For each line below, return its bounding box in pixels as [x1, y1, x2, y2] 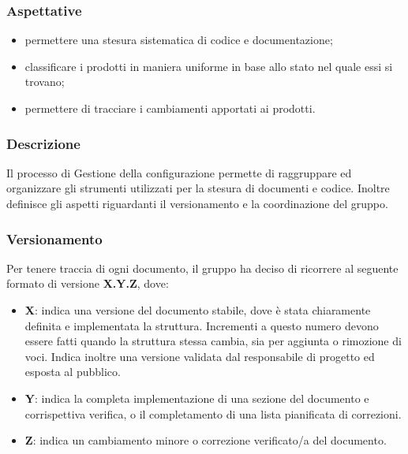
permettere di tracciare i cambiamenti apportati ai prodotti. [24, 100, 316, 116]
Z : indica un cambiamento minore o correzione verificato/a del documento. [24, 432, 387, 448]
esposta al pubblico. [24, 363, 121, 380]
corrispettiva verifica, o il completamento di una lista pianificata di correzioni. [24, 405, 402, 422]
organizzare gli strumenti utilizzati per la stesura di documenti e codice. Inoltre [6, 180, 390, 196]
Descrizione [6, 133, 80, 153]
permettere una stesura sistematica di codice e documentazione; [24, 32, 333, 48]
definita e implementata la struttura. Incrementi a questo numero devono [24, 317, 379, 333]
